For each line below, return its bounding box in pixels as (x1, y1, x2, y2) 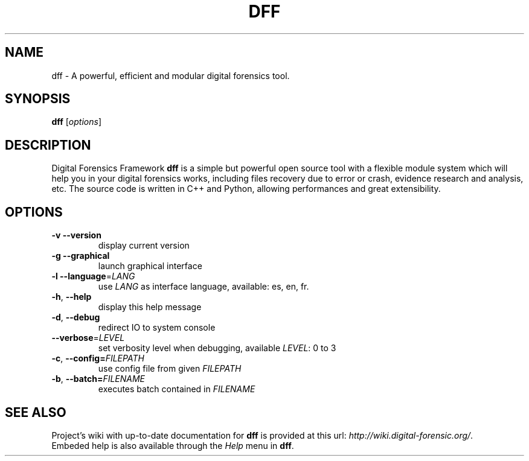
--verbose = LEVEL (51, 332, 125, 343)
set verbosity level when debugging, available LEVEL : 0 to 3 (98, 343, 336, 354)
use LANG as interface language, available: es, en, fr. (98, 281, 309, 292)
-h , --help (51, 291, 92, 302)
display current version (98, 240, 190, 251)
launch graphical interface (98, 261, 202, 272)
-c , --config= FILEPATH (51, 353, 144, 364)
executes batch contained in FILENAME (98, 384, 255, 395)
